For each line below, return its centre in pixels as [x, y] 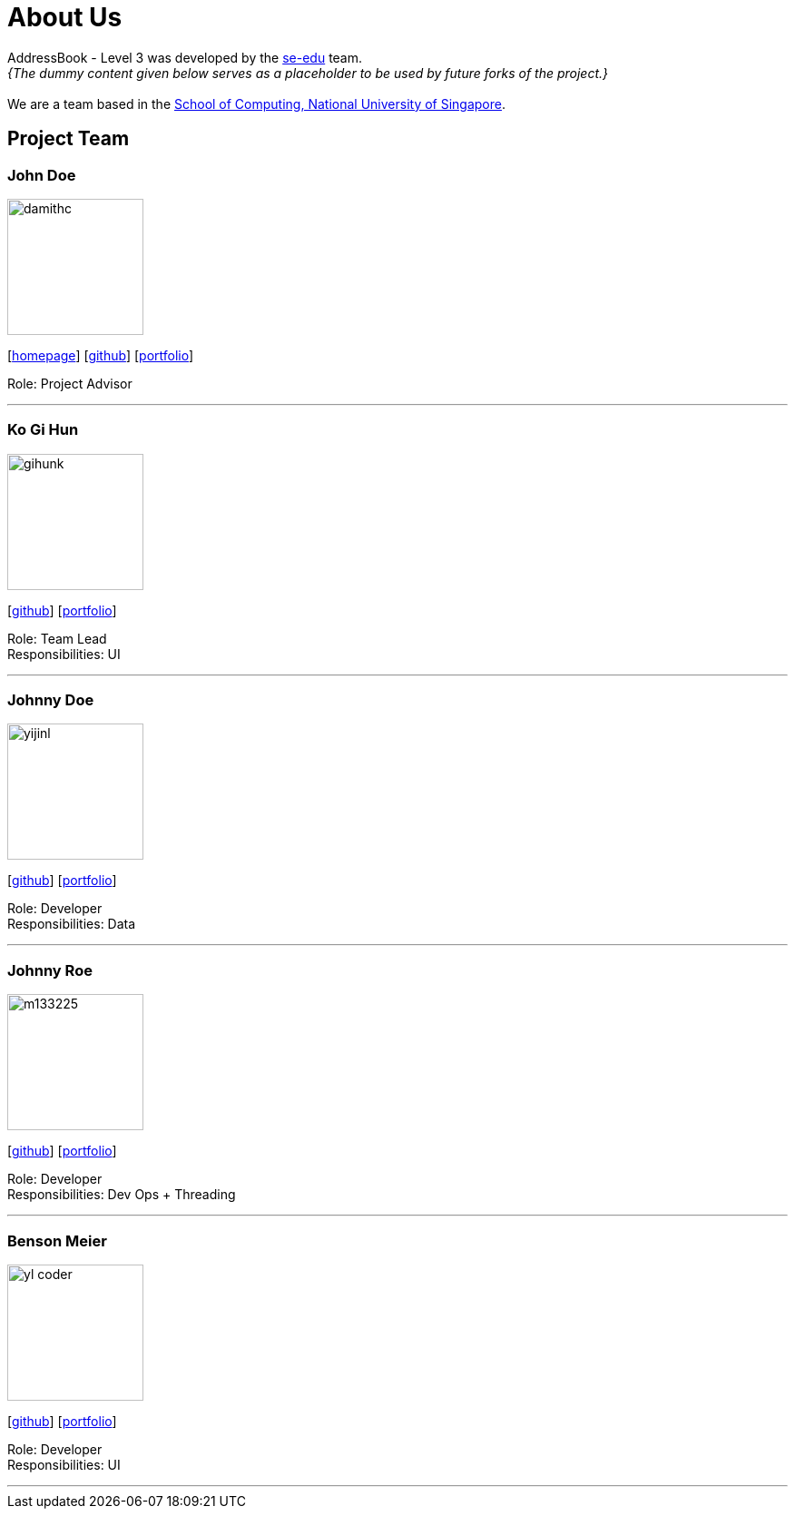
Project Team [69, 139]
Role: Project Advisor [70, 383]
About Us [65, 17]
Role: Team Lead [57, 638]
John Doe [42, 175]
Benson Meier [57, 1240]
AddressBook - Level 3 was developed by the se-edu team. [185, 57]
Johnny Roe [50, 970]
